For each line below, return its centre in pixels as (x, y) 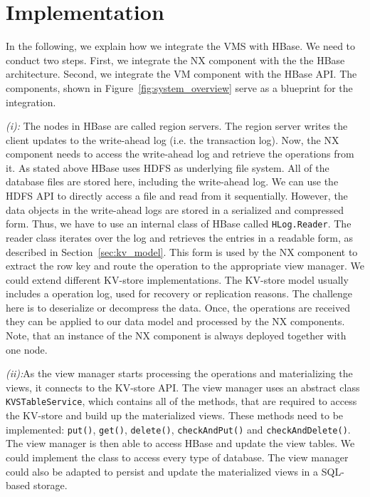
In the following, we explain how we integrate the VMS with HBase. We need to (181, 46)
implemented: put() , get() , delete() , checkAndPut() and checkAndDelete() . (178, 429)
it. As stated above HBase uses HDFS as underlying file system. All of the (168, 167)
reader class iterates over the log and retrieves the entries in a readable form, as (180, 237)
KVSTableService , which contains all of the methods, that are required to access (181, 401)
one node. (27, 349)
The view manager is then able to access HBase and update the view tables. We (180, 443)
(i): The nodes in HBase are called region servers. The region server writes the (177, 126)
